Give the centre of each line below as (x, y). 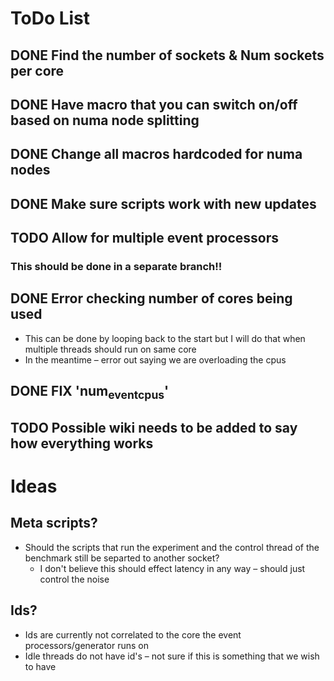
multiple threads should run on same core (110, 349)
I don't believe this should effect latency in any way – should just (172, 568)
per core (37, 70)
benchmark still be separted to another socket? (122, 558)
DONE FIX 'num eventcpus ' (90, 392)
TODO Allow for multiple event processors (145, 238)
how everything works (82, 443)
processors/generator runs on (87, 645)
